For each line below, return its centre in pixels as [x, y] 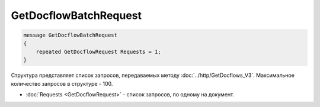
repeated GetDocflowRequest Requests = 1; [98, 51]
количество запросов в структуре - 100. [62, 83]
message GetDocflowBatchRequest [71, 35]
